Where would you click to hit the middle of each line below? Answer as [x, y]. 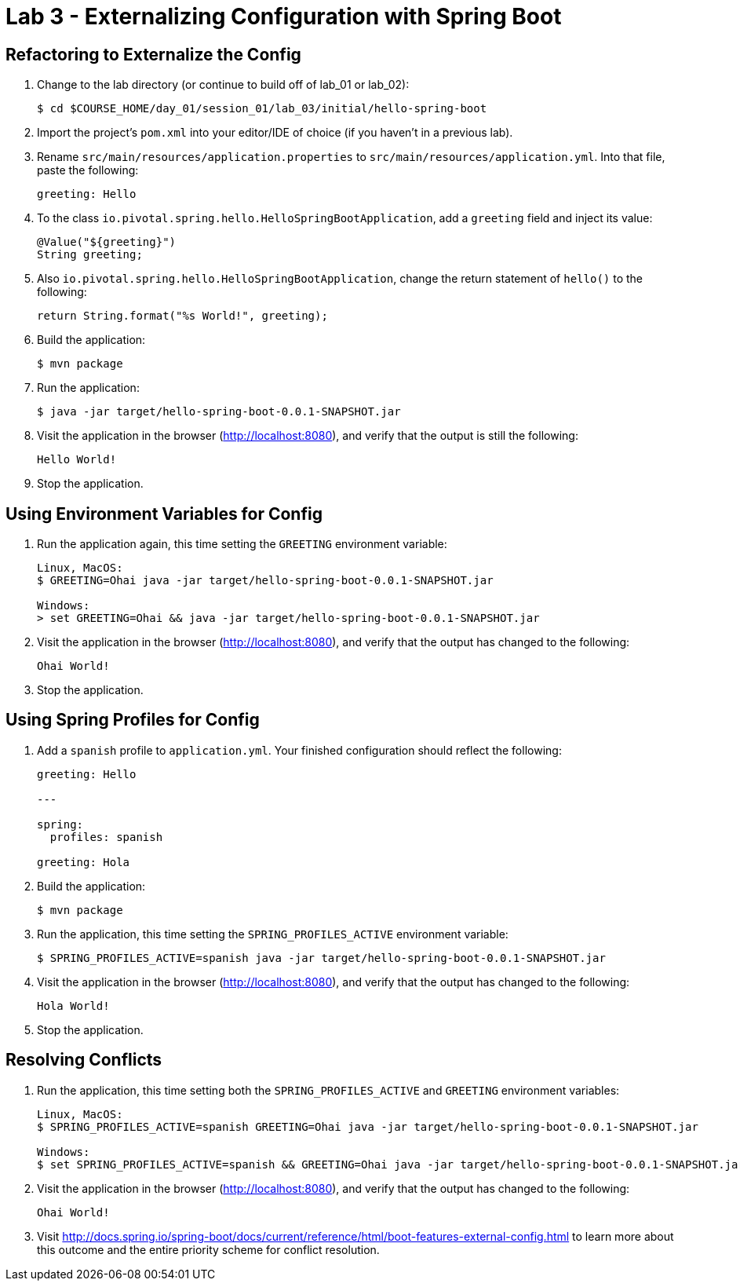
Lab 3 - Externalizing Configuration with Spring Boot [284, 16]
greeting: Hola [84, 862]
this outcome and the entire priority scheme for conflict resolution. [208, 1249]
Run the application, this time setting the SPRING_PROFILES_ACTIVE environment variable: [273, 934]
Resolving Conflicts [84, 1060]
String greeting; [90, 255]
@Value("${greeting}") [107, 242]
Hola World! [73, 1005]
